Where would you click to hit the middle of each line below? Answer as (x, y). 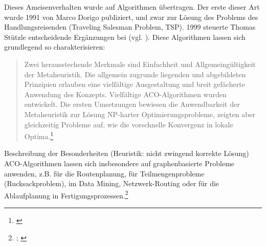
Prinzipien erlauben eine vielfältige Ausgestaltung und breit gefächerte (135, 84)
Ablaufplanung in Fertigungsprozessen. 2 (66, 194)
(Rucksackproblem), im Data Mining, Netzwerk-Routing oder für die (112, 183)
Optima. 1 (39, 135)
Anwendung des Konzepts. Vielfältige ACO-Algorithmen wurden (125, 94)
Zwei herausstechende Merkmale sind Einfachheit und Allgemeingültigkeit (140, 64)
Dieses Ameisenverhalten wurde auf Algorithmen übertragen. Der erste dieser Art (132, 7)
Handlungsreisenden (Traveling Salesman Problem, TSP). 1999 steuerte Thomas (130, 27)
